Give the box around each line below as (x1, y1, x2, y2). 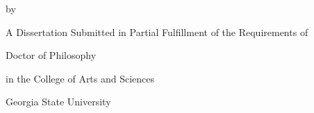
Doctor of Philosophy (6, 48, 97, 62)
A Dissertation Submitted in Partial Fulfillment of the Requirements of (6, 24, 308, 39)
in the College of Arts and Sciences (6, 71, 155, 85)
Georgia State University (6, 94, 111, 109)
